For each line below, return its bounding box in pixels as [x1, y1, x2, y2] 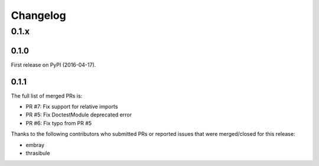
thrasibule [25, 149, 50, 157]
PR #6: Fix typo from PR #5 [25, 119, 92, 126]
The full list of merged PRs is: [11, 92, 83, 99]
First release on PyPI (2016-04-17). [11, 61, 96, 68]
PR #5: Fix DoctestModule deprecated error [25, 111, 132, 118]
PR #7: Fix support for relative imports [25, 103, 118, 110]
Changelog [11, 9, 66, 22]
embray [25, 141, 44, 148]
